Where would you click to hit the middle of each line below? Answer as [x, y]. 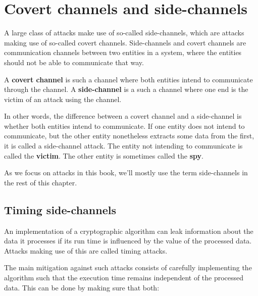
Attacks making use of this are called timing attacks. [86, 250]
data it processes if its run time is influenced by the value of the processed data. [128, 241]
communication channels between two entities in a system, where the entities [123, 52]
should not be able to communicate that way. [74, 62]
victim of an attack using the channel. [63, 99]
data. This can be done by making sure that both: [82, 287]
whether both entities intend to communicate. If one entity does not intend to [124, 126]
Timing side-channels [60, 209]
